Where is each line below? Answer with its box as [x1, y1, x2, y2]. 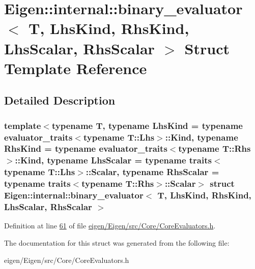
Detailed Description [4, 92, 116, 108]
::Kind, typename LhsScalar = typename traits [15, 154, 212, 166]
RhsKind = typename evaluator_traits [4, 142, 167, 155]
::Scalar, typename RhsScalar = [86, 165, 219, 178]
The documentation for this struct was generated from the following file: [4, 237, 230, 248]
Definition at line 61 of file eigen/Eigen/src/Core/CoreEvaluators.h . [4, 220, 216, 231]
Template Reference [4, 57, 147, 78]
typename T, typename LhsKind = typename [51, 119, 243, 131]
